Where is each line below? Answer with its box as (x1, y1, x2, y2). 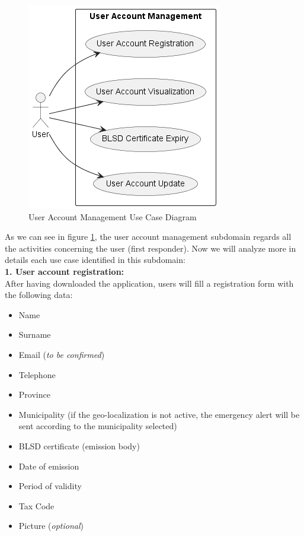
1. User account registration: (5, 265, 124, 277)
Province (18, 388, 50, 401)
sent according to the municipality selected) (18, 420, 177, 432)
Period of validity (18, 480, 82, 492)
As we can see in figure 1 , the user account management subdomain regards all (5, 230, 292, 243)
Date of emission (18, 459, 79, 472)
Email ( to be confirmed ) (18, 348, 105, 360)
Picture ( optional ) (18, 519, 84, 532)
